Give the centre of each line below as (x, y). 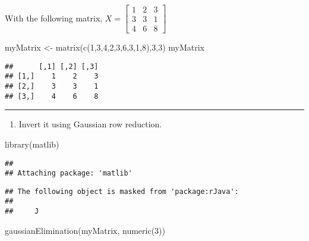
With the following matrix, (54, 18)
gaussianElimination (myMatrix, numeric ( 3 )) (85, 230)
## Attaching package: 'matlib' (69, 173)
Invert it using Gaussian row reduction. (90, 124)
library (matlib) (32, 144)
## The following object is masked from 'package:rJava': (122, 191)
